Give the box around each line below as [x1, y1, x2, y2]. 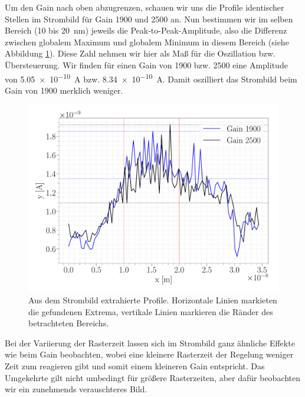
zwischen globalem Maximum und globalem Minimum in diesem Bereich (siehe [5, 35, 289, 48]
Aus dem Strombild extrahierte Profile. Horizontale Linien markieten [28, 294, 277, 306]
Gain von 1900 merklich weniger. [5, 84, 123, 96]
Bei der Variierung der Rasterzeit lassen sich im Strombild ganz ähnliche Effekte [5, 336, 295, 349]
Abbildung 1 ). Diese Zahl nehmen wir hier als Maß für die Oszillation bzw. [5, 47, 276, 59]
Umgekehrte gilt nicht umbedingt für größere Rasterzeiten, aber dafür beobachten [5, 371, 301, 383]
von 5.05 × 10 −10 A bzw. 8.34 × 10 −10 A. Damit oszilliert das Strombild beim [5, 71, 297, 85]
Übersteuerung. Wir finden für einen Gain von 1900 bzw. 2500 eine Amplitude [5, 58, 288, 71]
